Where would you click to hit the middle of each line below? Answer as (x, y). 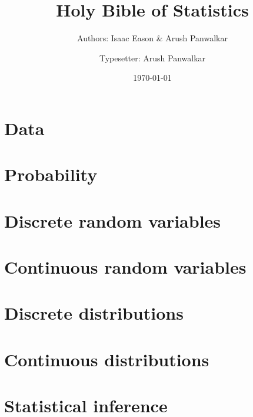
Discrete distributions (94, 313)
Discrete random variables (113, 220)
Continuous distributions (107, 359)
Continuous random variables (125, 267)
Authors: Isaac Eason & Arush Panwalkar (152, 38)
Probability (51, 174)
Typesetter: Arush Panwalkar (152, 58)
